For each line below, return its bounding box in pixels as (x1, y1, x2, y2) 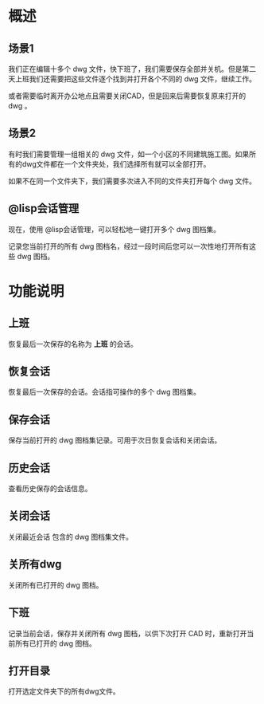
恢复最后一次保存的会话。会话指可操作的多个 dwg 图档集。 (8, 387, 201, 397)
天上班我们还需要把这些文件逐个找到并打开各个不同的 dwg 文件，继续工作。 (8, 74, 257, 84)
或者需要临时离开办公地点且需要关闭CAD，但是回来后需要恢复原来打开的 (8, 91, 247, 100)
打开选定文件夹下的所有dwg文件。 (8, 686, 121, 696)
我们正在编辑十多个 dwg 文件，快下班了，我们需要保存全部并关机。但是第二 (8, 65, 257, 73)
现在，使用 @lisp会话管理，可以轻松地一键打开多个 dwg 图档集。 (8, 224, 221, 234)
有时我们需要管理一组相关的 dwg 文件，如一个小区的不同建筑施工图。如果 (8, 149, 250, 159)
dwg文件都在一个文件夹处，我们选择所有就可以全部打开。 (21, 159, 211, 168)
